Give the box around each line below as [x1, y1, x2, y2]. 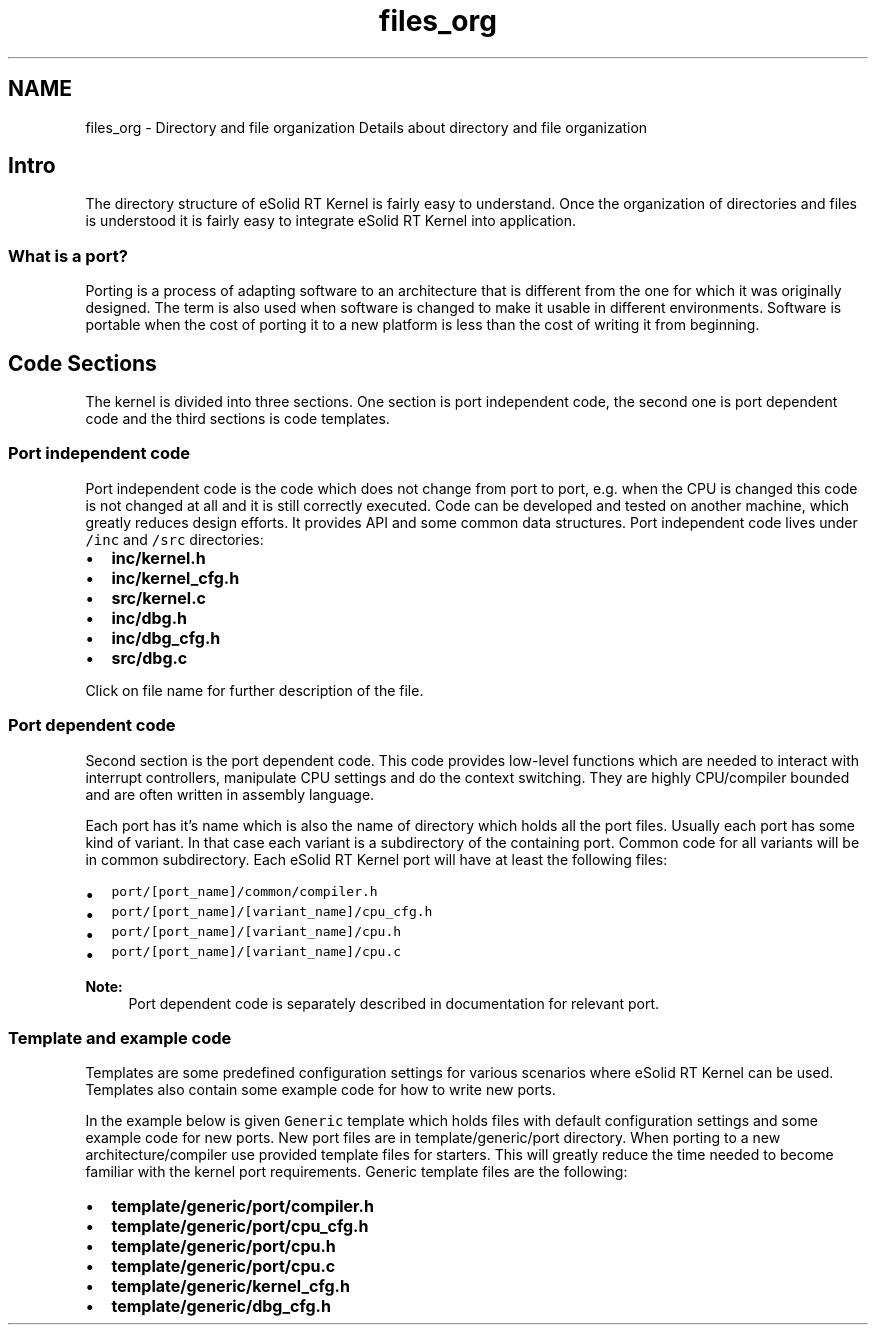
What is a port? [8, 245, 128, 266]
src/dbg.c [111, 647, 188, 668]
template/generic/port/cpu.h [111, 1236, 336, 1257]
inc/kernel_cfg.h [111, 567, 240, 588]
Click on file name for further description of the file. [85, 681, 424, 699]
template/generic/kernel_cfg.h [111, 1276, 350, 1297]
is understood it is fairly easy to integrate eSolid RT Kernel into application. [85, 212, 577, 230]
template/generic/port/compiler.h [111, 1196, 374, 1217]
